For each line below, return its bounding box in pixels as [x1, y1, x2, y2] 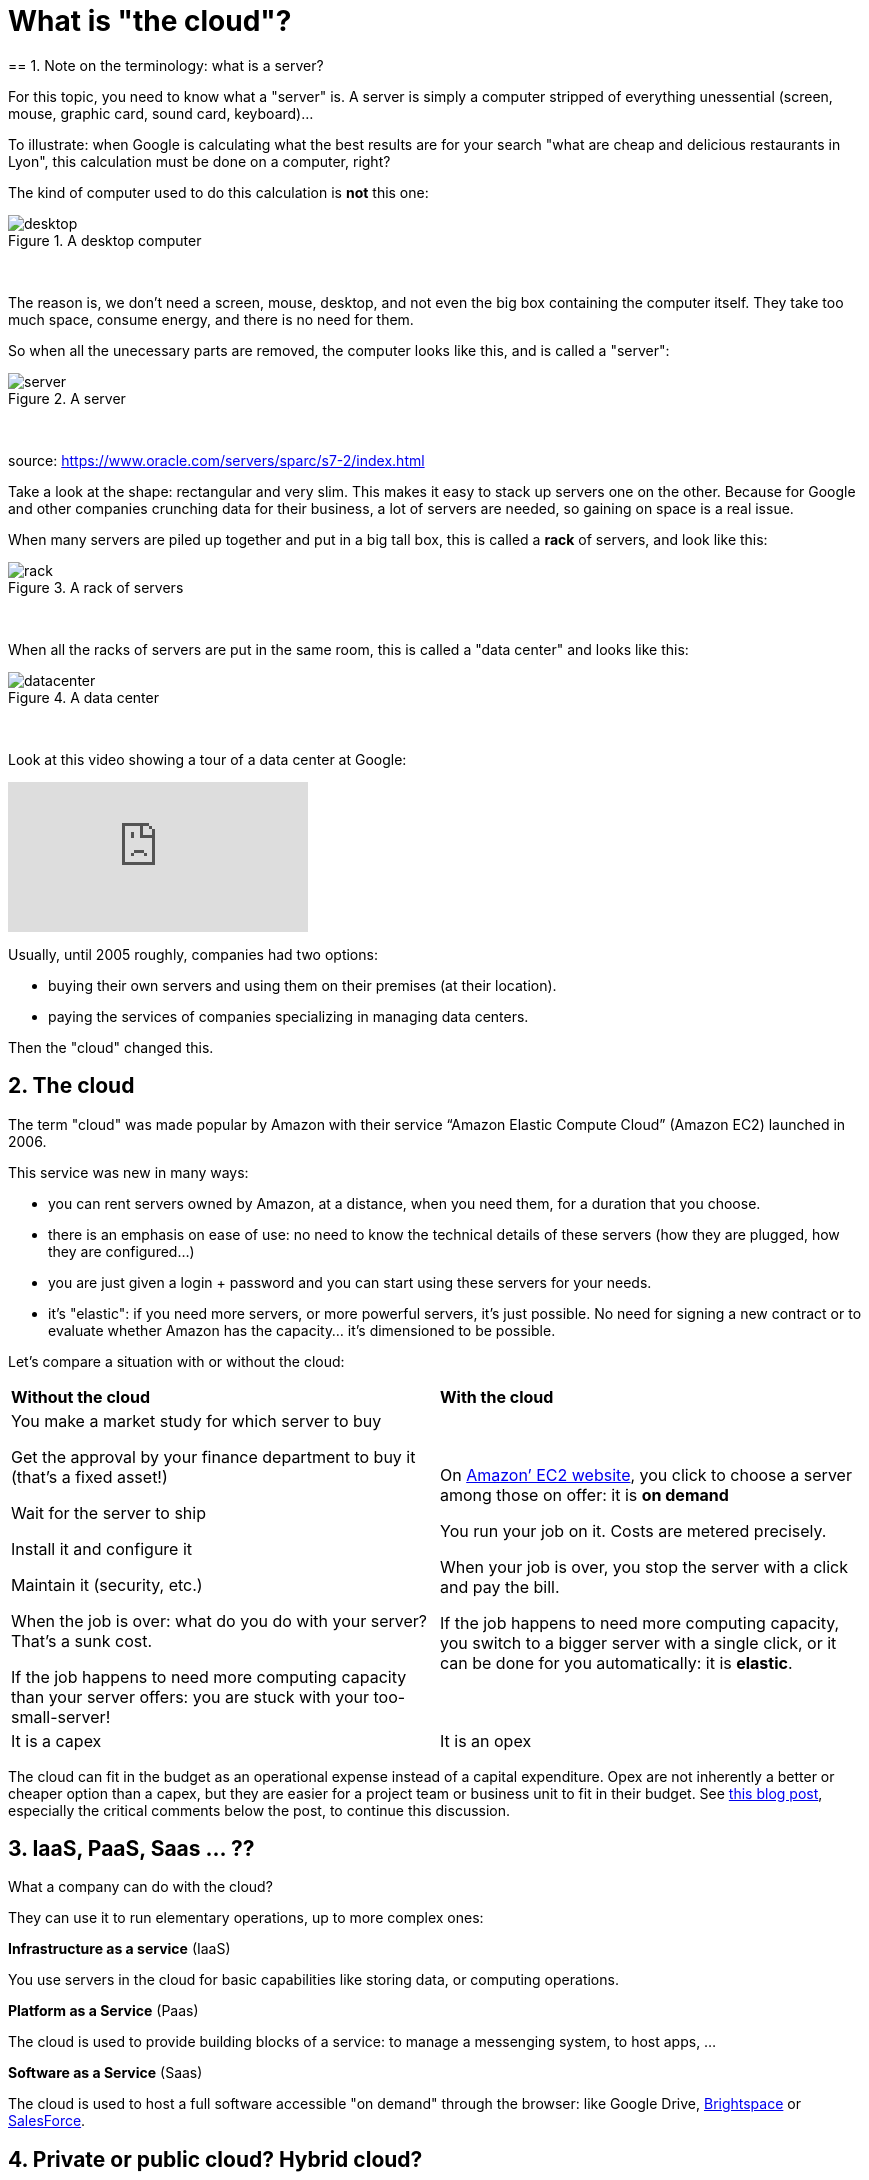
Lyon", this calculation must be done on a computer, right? [8, 152, 391, 170]
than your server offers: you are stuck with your [11, 1686, 370, 1707]
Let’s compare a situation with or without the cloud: [8, 1352, 345, 1370]
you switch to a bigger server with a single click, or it [440, 1632, 837, 1653]
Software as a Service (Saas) [8, 2064, 203, 2082]
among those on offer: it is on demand [440, 1484, 729, 1505]
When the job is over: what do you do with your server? [11, 1610, 428, 1631]
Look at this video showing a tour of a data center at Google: [8, 750, 407, 768]
